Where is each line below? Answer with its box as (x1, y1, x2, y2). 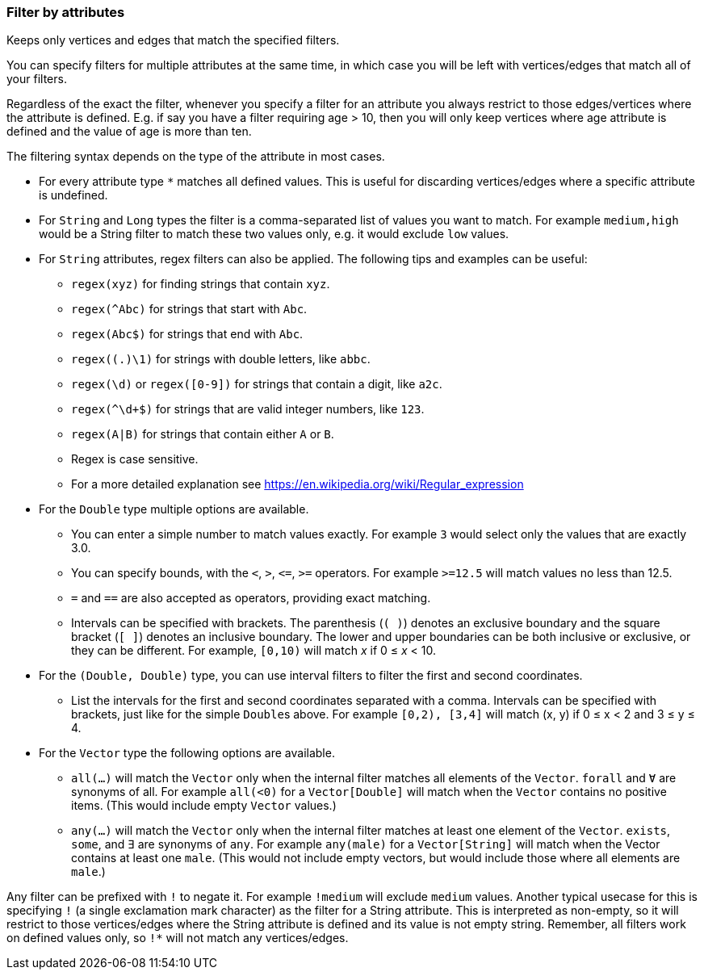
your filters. (6, 72, 67, 86)
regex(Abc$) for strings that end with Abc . (71, 327, 304, 341)
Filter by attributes (6, 4, 125, 20)
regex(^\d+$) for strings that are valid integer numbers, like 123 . (71, 402, 425, 417)
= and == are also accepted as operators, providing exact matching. (71, 591, 431, 605)
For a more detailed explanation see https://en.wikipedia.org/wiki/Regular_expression (71, 477, 524, 492)
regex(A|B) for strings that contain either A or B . (71, 427, 334, 442)
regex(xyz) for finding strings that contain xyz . (71, 277, 330, 291)
